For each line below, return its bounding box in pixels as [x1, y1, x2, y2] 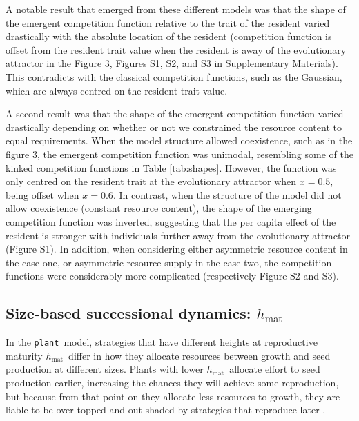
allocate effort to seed [229, 362, 320, 376]
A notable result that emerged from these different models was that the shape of [6, 2, 346, 16]
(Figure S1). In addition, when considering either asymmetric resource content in [6, 242, 348, 256]
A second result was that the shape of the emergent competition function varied [6, 106, 344, 121]
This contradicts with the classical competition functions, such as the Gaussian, [6, 69, 342, 84]
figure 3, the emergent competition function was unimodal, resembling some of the [6, 146, 353, 161]
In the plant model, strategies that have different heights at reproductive [6, 335, 318, 349]
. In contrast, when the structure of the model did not [113, 187, 342, 202]
